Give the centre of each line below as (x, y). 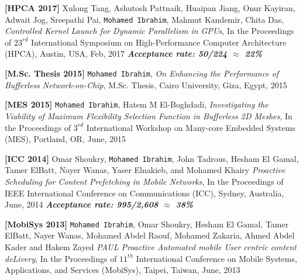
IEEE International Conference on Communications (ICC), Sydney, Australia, (144, 193)
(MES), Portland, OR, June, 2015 (65, 139)
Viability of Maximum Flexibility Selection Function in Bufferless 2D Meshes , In (149, 115)
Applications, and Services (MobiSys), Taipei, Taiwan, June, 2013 (123, 270)
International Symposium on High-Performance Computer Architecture (159, 42)
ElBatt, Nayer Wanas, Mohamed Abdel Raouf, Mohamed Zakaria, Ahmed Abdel (150, 235)
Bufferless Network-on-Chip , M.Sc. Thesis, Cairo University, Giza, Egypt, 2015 (146, 84)
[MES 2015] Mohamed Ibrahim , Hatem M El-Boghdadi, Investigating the (137, 104)
